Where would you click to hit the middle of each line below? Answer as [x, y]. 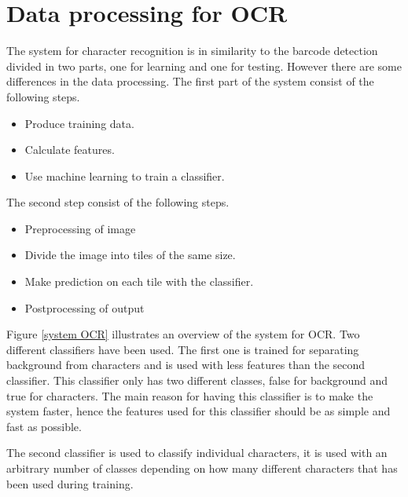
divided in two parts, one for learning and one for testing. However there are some [204, 66]
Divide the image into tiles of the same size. [130, 255]
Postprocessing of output [85, 307]
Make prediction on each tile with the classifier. [139, 281]
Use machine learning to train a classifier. [125, 175]
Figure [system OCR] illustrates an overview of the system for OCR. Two [183, 334]
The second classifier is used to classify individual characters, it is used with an [197, 453]
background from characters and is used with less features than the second [186, 365]
